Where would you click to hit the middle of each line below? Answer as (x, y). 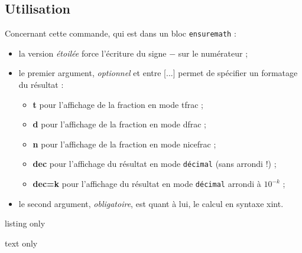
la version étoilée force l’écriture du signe (92, 53)
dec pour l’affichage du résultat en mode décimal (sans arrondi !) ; (155, 164)
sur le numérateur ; (213, 53)
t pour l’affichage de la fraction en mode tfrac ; (118, 104)
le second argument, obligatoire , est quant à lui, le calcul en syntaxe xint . (151, 203)
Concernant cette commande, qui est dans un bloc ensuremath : (121, 33)
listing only (25, 223)
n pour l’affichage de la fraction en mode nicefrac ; (124, 144)
